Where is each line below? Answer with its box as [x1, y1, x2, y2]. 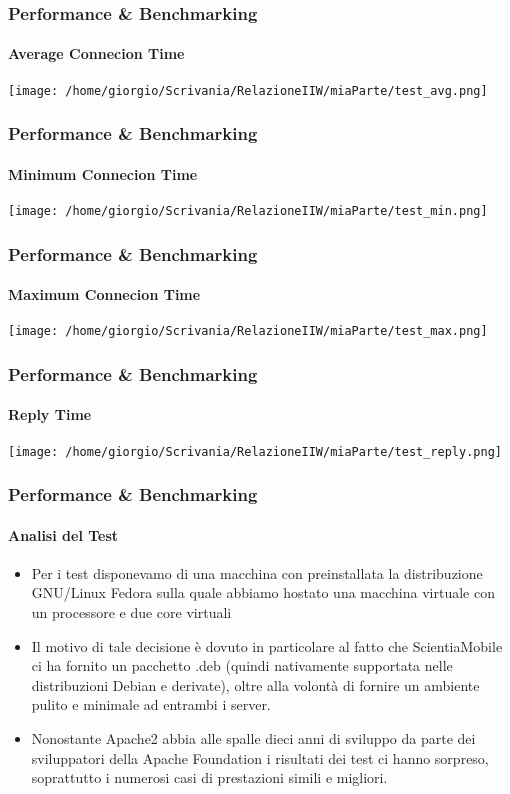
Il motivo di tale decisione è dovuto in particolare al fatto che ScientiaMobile [31, 635, 503, 656]
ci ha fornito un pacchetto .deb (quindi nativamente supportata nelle [31, 655, 453, 676]
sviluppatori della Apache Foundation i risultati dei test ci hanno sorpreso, [31, 747, 489, 768]
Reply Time [8, 404, 92, 425]
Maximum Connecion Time [8, 284, 201, 305]
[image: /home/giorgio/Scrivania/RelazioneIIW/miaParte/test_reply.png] [8, 444, 502, 459]
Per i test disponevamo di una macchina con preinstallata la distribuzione [31, 562, 483, 583]
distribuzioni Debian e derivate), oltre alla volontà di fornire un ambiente [31, 674, 480, 695]
